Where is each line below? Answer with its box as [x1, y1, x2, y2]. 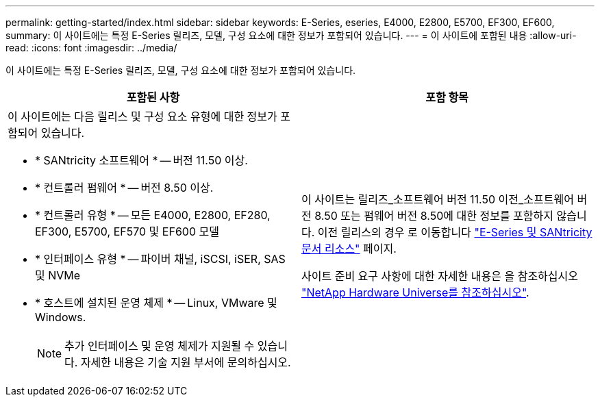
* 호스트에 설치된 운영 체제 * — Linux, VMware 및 [35, 296, 277, 310]
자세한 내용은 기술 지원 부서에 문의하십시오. [80, 355, 291, 369]
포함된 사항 [126, 90, 180, 104]
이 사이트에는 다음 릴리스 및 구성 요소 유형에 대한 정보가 [8, 110, 277, 123]
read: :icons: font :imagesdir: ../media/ [5, 42, 177, 53]
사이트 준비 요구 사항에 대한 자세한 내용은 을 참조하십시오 [301, 269, 579, 283]
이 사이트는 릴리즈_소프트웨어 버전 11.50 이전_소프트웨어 [301, 192, 574, 206]
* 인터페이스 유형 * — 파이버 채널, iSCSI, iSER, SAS [35, 252, 286, 266]
